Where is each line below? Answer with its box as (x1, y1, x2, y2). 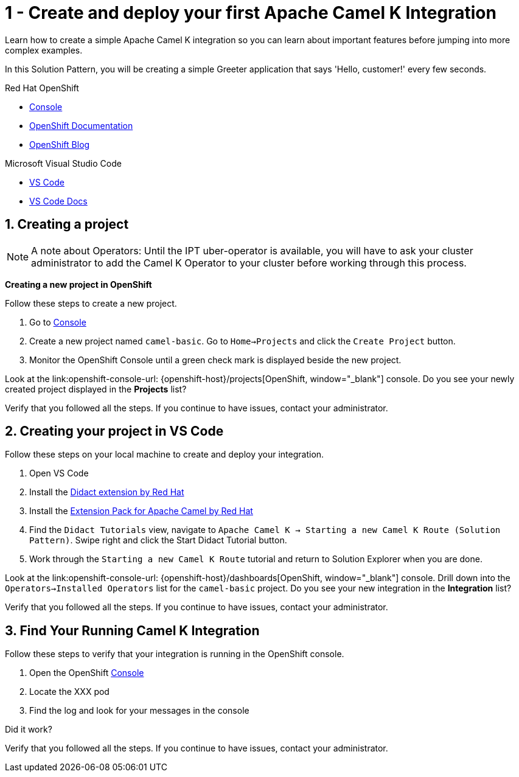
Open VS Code (29, 468, 89, 479)
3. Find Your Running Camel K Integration (5, 622, 260, 638)
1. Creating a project (5, 217, 129, 232)
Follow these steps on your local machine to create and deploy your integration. (5, 449, 324, 460)
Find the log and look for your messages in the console (29, 705, 249, 716)
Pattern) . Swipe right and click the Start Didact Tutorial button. (29, 535, 287, 546)
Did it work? (5, 724, 52, 735)
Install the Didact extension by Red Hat (29, 487, 184, 498)
